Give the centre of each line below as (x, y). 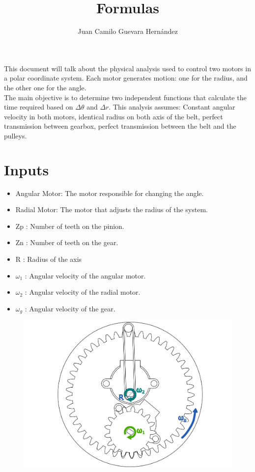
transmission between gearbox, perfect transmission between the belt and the (120, 126)
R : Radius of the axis (49, 259)
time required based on (39, 107)
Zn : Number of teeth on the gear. (67, 242)
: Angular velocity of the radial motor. (83, 292)
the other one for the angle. (45, 87)
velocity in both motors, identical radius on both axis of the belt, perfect (113, 116)
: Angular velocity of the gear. (70, 308)
